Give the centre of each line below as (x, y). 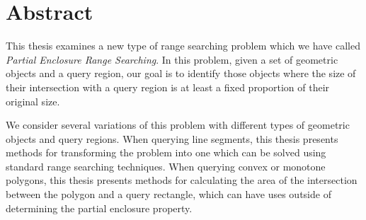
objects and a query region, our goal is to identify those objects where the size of (181, 73)
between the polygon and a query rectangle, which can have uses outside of (168, 194)
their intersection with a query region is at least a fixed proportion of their (168, 87)
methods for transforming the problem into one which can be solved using (166, 152)
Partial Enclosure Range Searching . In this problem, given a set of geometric (172, 59)
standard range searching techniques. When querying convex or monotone (166, 166)
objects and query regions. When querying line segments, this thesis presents (172, 138)
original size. (33, 101)
